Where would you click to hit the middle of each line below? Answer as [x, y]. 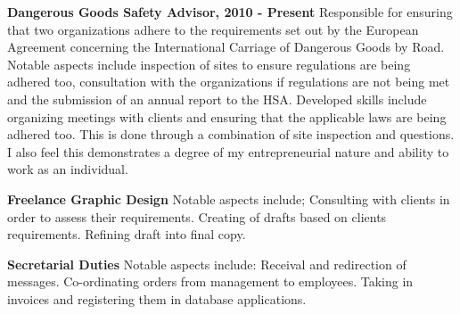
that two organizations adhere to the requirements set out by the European [213, 29]
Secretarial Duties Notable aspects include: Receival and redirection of [207, 264]
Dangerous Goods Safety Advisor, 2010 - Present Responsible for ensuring [230, 12]
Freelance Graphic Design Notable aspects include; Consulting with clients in [229, 198]
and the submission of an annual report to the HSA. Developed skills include [217, 99]
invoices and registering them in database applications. [157, 298]
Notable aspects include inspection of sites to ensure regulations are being [209, 64]
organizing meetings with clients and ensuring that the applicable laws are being [227, 116]
